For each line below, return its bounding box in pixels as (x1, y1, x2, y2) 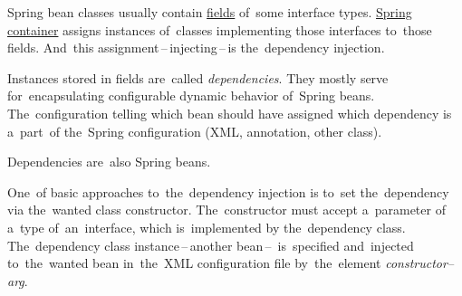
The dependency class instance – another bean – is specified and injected (7, 235, 414, 254)
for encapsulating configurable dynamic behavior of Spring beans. (7, 86, 375, 105)
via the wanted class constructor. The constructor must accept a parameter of (7, 200, 446, 219)
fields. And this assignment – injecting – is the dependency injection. (7, 38, 385, 57)
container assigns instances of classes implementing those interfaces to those (7, 20, 432, 39)
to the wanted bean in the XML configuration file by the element (7, 253, 381, 272)
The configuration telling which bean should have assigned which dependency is (7, 103, 452, 122)
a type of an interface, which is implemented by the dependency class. (7, 217, 406, 236)
